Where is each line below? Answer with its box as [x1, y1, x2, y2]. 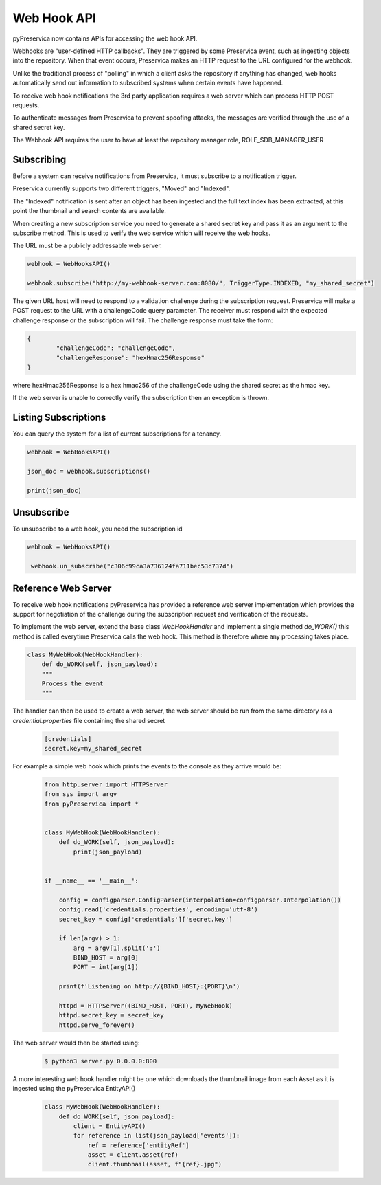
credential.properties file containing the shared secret [12, 716, 165, 724]
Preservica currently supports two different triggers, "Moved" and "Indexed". [12, 184, 231, 192]
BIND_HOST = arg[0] [73, 954, 139, 962]
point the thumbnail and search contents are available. [12, 207, 166, 215]
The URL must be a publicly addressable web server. [12, 241, 163, 250]
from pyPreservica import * [44, 799, 139, 808]
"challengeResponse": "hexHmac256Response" [56, 354, 205, 362]
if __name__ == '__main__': [44, 876, 139, 885]
